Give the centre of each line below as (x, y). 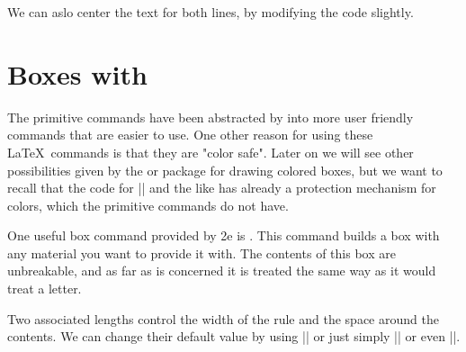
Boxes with (77, 73)
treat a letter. (45, 289)
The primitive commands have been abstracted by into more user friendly (211, 117)
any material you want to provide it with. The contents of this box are (202, 253)
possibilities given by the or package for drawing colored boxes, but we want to (225, 170)
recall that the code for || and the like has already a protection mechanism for (222, 188)
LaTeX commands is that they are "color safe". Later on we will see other (211, 152)
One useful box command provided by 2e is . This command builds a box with (224, 235)
